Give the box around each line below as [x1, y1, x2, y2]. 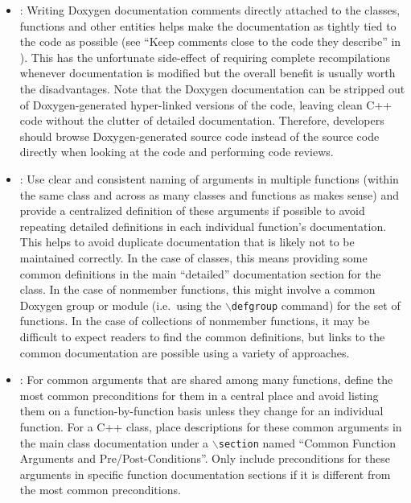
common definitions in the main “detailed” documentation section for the [19, 265, 381, 282]
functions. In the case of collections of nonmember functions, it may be [19, 312, 370, 329]
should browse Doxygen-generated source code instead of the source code [19, 127, 380, 144]
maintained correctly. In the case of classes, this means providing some [19, 249, 368, 266]
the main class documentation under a [19, 434, 209, 451]
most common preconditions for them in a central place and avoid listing [19, 386, 379, 403]
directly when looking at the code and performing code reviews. [19, 143, 334, 160]
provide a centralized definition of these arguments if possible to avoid [19, 202, 365, 219]
